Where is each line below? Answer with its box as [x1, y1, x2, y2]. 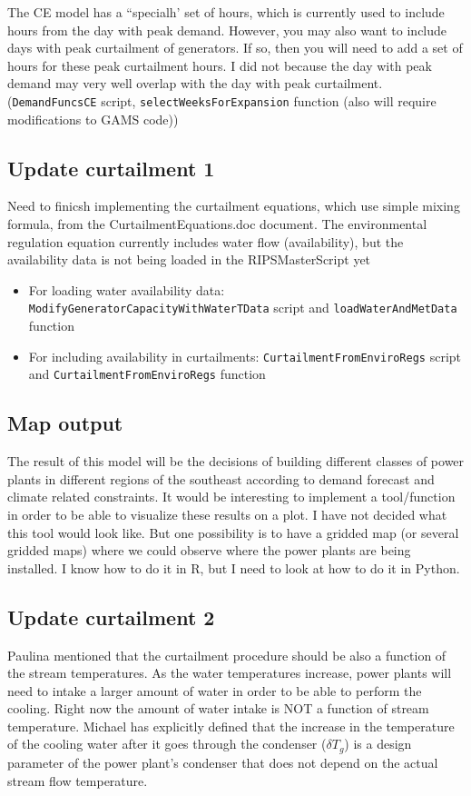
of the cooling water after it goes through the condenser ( [7, 734, 327, 753]
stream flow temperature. [7, 771, 148, 790]
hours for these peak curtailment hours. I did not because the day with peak [7, 55, 432, 75]
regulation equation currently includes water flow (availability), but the [7, 232, 404, 251]
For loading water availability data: [28, 280, 225, 299]
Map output [7, 409, 123, 437]
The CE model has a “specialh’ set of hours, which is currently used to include [7, 3, 445, 21]
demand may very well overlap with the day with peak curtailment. [7, 74, 383, 93]
